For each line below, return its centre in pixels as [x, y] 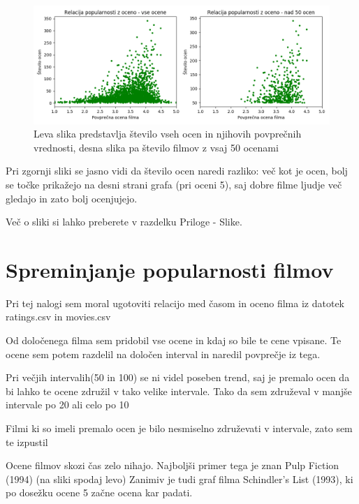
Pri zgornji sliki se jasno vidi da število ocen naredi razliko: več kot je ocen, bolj [177, 171]
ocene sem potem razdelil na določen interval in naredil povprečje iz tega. [163, 354]
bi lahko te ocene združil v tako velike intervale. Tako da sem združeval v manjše [179, 391]
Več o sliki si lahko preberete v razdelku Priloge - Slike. [124, 222]
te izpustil [27, 442]
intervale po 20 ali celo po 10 [67, 405]
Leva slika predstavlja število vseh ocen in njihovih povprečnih [168, 134]
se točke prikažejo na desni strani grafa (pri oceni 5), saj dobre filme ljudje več [174, 184]
